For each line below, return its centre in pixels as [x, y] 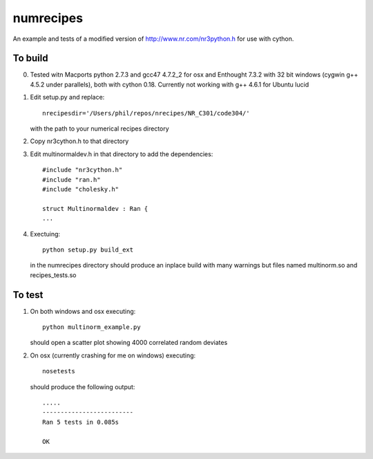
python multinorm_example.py [92, 327]
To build [30, 58]
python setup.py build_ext [88, 250]
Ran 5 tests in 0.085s [81, 422]
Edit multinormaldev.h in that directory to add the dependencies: [122, 154]
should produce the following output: [83, 386]
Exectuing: [45, 234]
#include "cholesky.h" [81, 189]
